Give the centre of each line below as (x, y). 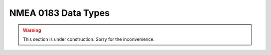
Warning (32, 30)
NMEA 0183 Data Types (59, 13)
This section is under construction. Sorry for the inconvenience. (89, 39)
